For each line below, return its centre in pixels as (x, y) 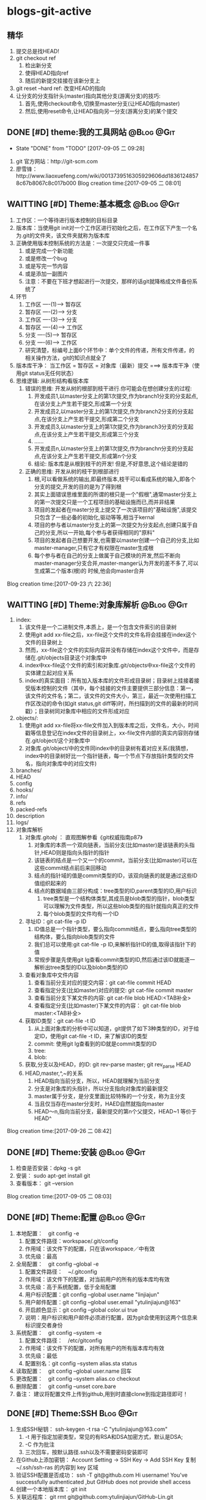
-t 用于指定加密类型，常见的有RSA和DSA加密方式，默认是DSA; (104, 1436)
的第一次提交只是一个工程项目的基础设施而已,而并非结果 (105, 502)
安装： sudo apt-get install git (53, 1176)
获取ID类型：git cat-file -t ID (60, 1021)
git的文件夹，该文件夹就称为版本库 (66, 235)
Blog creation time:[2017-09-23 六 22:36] (59, 584)
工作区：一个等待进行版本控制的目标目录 (67, 220)
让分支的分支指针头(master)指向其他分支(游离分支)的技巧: (88, 96)
